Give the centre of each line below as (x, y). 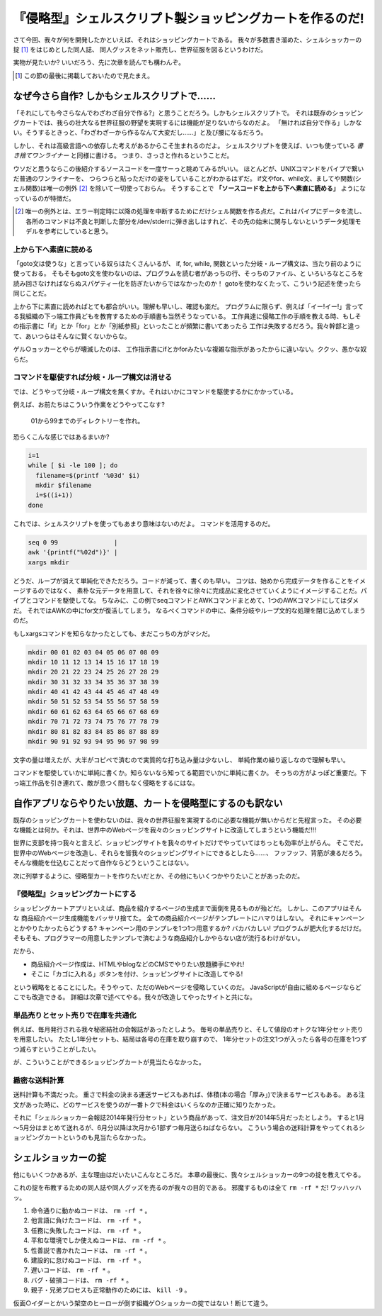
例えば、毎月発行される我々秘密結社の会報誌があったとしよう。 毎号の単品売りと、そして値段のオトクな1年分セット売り (188, 1030)
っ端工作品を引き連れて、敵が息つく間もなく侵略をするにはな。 (106, 783)
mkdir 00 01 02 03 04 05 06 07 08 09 (93, 652)
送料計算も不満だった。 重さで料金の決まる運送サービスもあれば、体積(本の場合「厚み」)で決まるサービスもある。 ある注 (189, 1095)
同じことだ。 (32, 294)
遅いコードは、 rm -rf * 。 (73, 1270)
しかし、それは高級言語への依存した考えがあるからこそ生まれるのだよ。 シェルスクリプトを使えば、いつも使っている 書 (188, 145)
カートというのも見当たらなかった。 (97, 1137)
